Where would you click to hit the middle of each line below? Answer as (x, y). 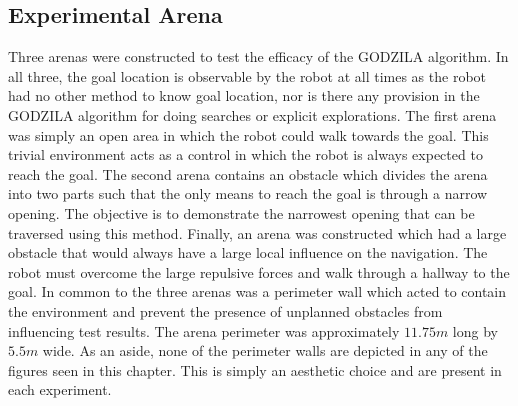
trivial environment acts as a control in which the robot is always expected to (245, 154)
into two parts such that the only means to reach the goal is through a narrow (248, 193)
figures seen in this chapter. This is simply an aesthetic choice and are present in (255, 369)
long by (475, 330)
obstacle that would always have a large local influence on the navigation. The (248, 252)
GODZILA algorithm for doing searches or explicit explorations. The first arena (252, 114)
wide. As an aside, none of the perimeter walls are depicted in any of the (265, 350)
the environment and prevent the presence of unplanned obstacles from (225, 310)
